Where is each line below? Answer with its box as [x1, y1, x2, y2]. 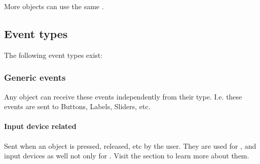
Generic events [4, 71, 66, 84]
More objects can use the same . [4, 1, 104, 11]
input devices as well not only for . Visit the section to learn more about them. [4, 150, 249, 161]
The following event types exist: [4, 49, 103, 60]
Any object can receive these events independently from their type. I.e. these [4, 91, 242, 102]
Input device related [4, 121, 77, 132]
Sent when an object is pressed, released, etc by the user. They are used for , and [4, 140, 256, 151]
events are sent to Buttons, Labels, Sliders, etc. [4, 101, 151, 112]
